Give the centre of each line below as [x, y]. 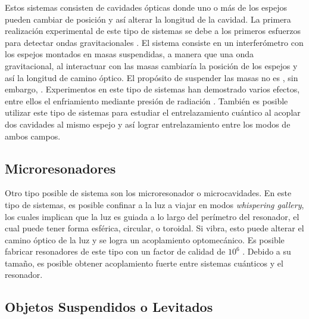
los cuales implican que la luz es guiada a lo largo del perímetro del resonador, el [152, 216]
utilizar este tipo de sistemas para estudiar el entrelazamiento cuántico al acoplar [153, 112]
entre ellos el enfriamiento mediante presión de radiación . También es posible [146, 100]
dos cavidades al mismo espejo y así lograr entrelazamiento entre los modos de [148, 124]
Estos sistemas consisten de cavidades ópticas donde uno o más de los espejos [146, 7]
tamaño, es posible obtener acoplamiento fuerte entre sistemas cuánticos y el [144, 263]
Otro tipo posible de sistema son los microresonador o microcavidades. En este [148, 193]
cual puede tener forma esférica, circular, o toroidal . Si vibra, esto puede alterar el [154, 228]
